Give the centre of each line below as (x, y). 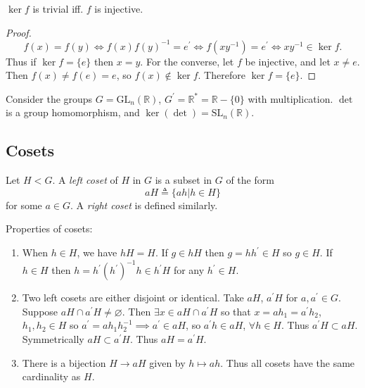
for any (189, 270)
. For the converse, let (187, 61)
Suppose (40, 311)
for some (24, 205)
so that (236, 311)
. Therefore (222, 75)
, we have (97, 252)
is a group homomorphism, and (73, 112)
